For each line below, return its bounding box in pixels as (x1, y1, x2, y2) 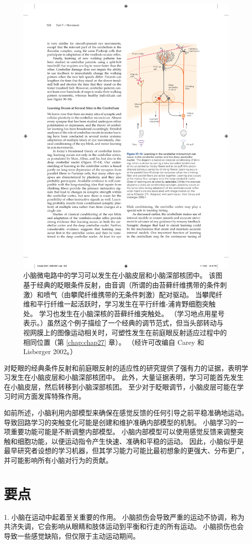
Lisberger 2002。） (23, 346, 77, 357)
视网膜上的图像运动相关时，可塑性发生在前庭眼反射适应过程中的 (23, 327, 227, 337)
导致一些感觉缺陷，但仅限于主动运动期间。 (4, 530, 140, 541)
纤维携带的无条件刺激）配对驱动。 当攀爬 (84, 289, 216, 299)
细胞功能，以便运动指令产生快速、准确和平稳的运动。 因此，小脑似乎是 (17, 436, 244, 446)
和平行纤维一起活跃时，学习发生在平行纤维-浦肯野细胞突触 (30, 299, 216, 309)
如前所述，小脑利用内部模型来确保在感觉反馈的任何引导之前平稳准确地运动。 (4, 408, 248, 418)
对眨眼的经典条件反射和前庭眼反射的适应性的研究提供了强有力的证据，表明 (4, 362, 241, 373)
